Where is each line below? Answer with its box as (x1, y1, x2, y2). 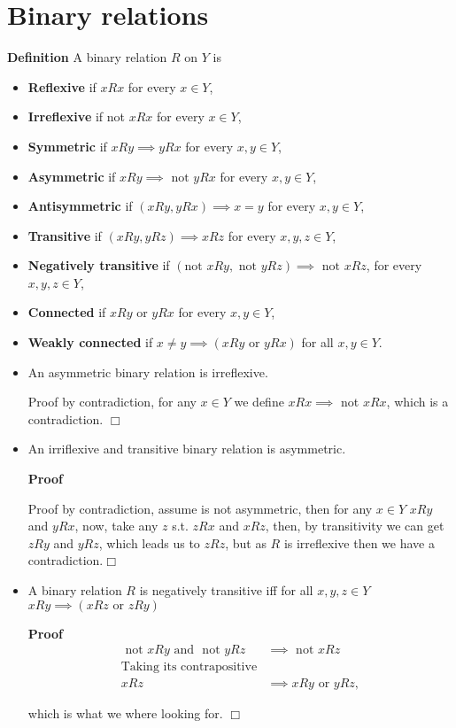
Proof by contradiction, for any (27, 392, 197, 411)
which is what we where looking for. (27, 704, 223, 723)
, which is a (386, 392, 449, 411)
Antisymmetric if (27, 197, 133, 215)
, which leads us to (98, 533, 200, 552)
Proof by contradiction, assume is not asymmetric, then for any (27, 499, 373, 517)
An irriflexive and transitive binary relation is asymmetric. (27, 439, 346, 458)
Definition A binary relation (7, 48, 167, 66)
